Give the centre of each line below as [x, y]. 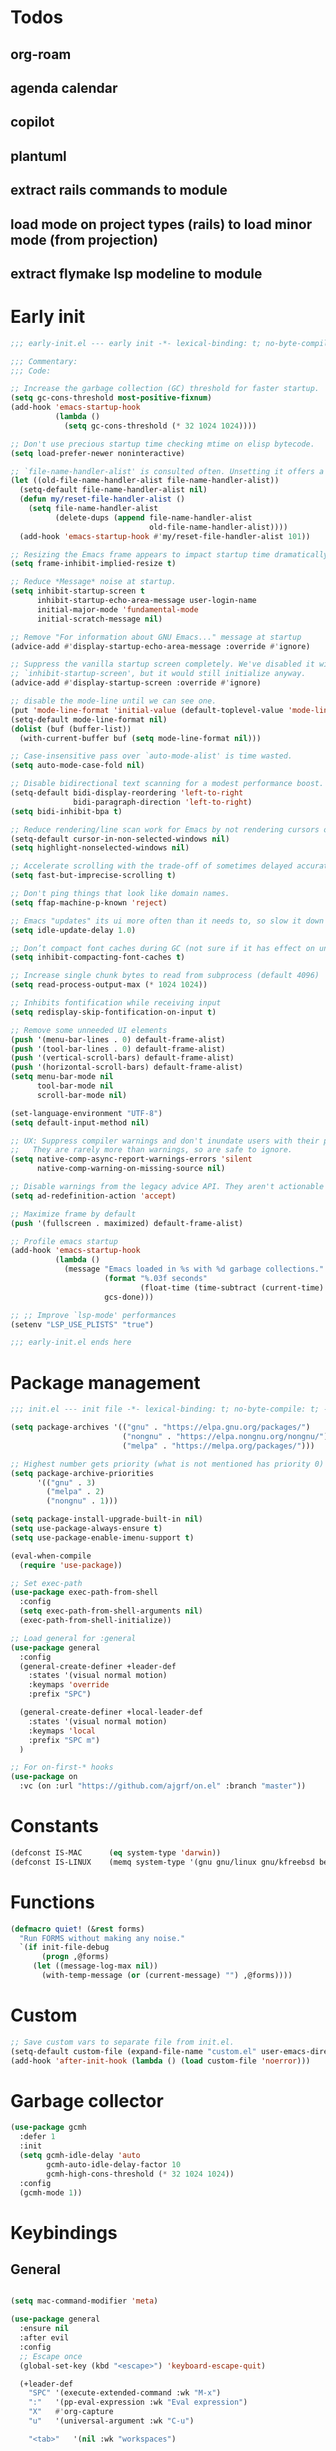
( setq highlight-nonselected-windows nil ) [100, 848]
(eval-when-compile [51, 1556]
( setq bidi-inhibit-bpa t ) [66, 811]
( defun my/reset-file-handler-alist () [102, 499]
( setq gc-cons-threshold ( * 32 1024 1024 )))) [160, 426]
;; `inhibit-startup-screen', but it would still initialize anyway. [158, 674]
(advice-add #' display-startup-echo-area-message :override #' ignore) [160, 646]
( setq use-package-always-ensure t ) [86, 1529]
